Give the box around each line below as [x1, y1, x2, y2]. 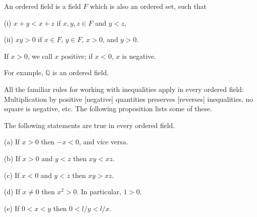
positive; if [61, 50, 93, 61]
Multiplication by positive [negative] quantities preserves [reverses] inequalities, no [4, 93, 253, 104]
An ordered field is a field [4, 1, 81, 11]
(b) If [4, 153, 20, 163]
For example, [4, 67, 44, 78]
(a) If [4, 136, 20, 147]
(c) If [4, 170, 20, 180]
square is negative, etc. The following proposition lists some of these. [4, 103, 212, 114]
